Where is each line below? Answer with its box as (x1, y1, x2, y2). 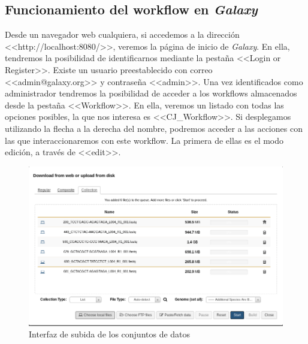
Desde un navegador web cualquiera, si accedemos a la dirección (5, 28, 240, 41)
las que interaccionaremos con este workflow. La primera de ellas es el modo (5, 134, 284, 146)
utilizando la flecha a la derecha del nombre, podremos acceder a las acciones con (5, 122, 303, 134)
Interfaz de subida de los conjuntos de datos (29, 328, 191, 340)
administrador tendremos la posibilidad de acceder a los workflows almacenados (5, 87, 297, 99)
